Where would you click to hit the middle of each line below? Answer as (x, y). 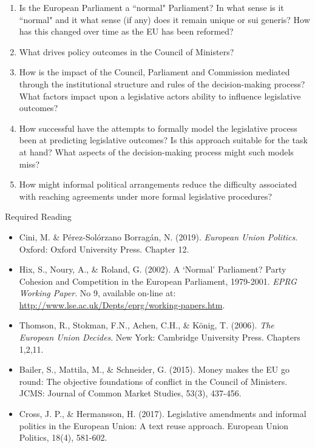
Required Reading (38, 216)
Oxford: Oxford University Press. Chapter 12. (104, 249)
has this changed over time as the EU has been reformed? (126, 31)
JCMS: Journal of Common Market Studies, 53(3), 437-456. (130, 393)
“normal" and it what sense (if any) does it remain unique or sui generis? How (164, 19)
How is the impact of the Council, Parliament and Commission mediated (154, 72)
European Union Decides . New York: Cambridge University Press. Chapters (160, 337)
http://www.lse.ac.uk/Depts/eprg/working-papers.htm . (122, 304)
